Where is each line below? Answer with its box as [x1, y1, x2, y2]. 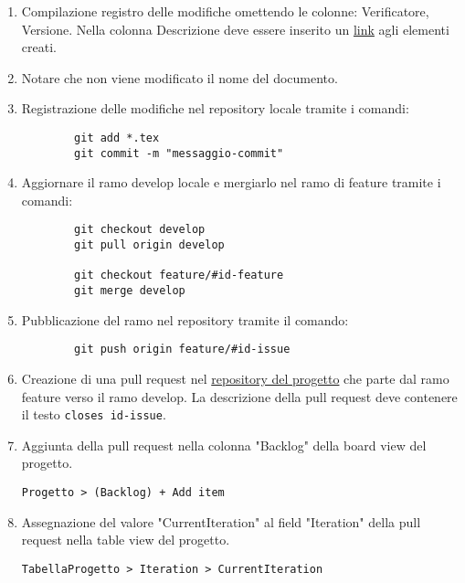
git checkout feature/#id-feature [74, 269, 284, 282]
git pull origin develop [74, 238, 225, 252]
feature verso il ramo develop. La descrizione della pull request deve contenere [21, 387, 458, 406]
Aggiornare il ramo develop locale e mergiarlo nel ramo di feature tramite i [21, 173, 441, 192]
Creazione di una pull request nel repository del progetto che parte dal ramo [21, 369, 449, 387]
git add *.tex [74, 131, 160, 144]
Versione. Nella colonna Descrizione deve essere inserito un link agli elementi [21, 19, 449, 38]
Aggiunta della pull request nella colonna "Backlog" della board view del [21, 435, 427, 454]
